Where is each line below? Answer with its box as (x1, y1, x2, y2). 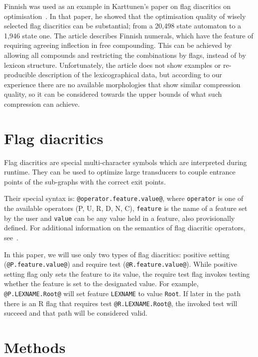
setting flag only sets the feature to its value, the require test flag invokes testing (4, 268, 250, 279)
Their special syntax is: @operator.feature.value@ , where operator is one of (4, 193, 244, 203)
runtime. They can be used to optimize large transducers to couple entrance (4, 167, 236, 177)
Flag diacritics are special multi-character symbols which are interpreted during (4, 157, 247, 167)
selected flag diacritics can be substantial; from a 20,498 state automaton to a (4, 20, 242, 31)
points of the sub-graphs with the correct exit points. (4, 176, 166, 186)
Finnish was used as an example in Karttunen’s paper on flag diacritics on (4, 1, 231, 11)
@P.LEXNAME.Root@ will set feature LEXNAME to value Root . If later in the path (4, 288, 241, 299)
